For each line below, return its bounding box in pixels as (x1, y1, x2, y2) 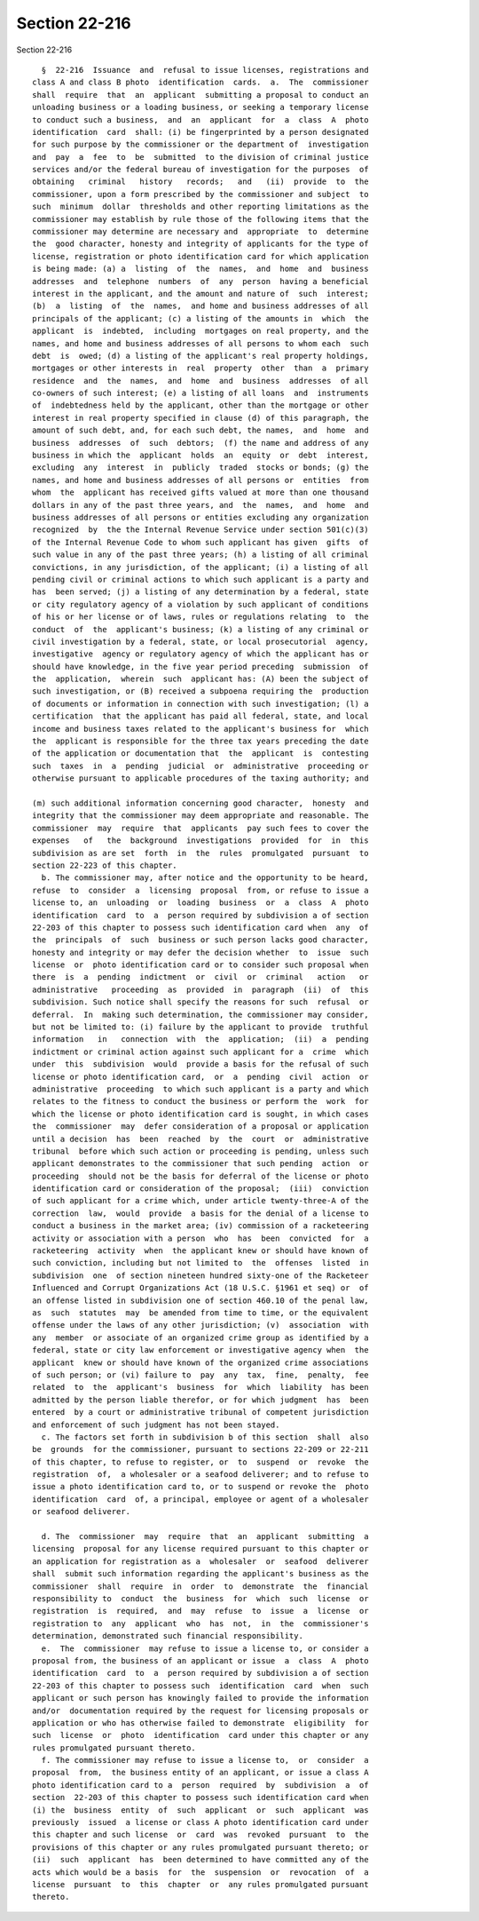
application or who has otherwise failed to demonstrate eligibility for (32, 1718, 369, 1727)
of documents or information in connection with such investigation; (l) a (32, 698, 369, 709)
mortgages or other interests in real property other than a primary (32, 363, 369, 373)
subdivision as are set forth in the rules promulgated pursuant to (32, 848, 369, 858)
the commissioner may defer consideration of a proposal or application (32, 1122, 369, 1131)
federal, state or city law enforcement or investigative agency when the (32, 1345, 369, 1355)
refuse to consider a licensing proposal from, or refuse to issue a (32, 885, 369, 895)
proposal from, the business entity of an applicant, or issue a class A (32, 1767, 369, 1778)
